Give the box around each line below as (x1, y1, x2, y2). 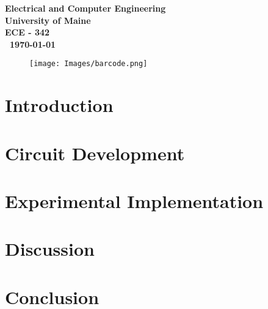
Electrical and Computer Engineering (5, 2, 166, 14)
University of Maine (5, 13, 91, 26)
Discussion (5, 236, 95, 261)
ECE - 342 (5, 26, 50, 39)
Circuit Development (5, 140, 185, 165)
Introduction (5, 92, 114, 117)
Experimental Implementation (5, 188, 264, 213)
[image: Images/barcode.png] (29, 59, 148, 69)
